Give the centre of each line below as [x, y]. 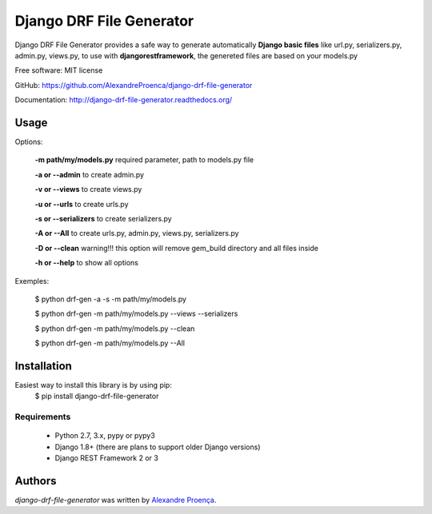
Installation [43, 366]
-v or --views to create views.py [88, 189]
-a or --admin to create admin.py [89, 174]
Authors [36, 481]
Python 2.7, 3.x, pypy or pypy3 [105, 436]
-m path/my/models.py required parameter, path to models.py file [144, 160]
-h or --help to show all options [87, 263]
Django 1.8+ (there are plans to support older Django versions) [158, 447]
